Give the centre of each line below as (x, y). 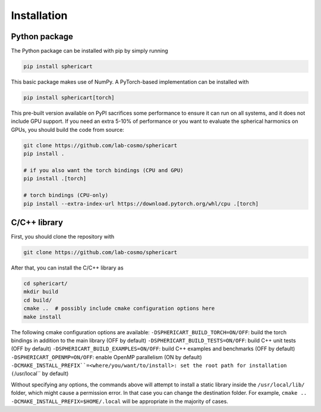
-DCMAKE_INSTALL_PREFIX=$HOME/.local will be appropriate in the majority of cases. (119, 401)
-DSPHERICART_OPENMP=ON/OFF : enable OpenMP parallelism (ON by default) (106, 357)
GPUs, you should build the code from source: (67, 129)
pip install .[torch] (55, 179)
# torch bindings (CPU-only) (66, 195)
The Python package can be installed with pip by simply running (90, 51)
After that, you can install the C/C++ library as (67, 268)
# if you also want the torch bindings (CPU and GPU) (103, 170)
